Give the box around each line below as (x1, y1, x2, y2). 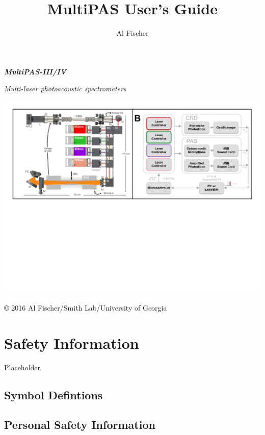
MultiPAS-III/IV (4, 66, 66, 76)
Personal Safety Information (4, 417, 155, 432)
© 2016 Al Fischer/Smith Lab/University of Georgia (4, 302, 167, 313)
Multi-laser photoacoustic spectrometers (4, 83, 126, 94)
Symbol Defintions (4, 387, 103, 402)
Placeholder (4, 362, 41, 372)
